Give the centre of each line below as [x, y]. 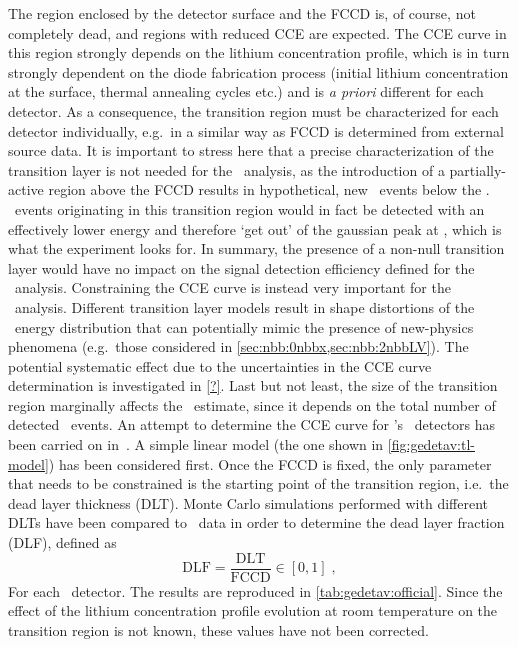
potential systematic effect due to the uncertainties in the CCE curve [220, 365]
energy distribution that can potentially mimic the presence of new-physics [244, 326]
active [26, 189]
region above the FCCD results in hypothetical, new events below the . [269, 189]
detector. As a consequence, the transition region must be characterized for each [253, 110]
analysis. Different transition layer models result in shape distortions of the [244, 306]
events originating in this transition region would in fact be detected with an [249, 208]
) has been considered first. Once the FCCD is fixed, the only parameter [270, 463]
